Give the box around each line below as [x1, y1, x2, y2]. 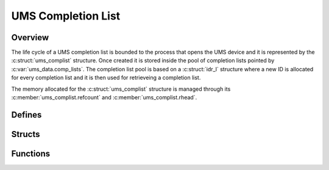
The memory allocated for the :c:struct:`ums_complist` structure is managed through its [11, 85, 231, 93]
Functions [11, 148, 51, 158]
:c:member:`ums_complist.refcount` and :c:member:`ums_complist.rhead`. [11, 94, 197, 101]
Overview [11, 32, 49, 43]
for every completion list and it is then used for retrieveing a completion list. [11, 74, 201, 82]
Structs [11, 129, 40, 140]
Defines [11, 110, 42, 120]
